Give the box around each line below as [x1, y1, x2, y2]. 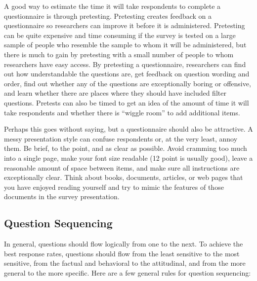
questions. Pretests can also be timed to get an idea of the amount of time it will [4, 97, 249, 107]
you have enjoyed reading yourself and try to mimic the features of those [4, 181, 224, 192]
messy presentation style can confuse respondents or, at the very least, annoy [4, 133, 238, 143]
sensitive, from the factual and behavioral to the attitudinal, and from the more [4, 258, 246, 268]
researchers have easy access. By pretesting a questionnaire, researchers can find [4, 59, 246, 69]
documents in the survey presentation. [4, 191, 120, 202]
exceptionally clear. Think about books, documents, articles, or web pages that [4, 172, 243, 182]
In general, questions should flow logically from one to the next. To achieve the [4, 239, 243, 249]
